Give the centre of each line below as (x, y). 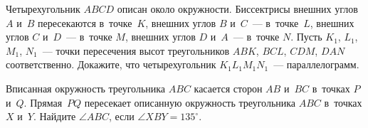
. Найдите (54, 116)
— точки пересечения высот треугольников (136, 50)
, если (121, 116)
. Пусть (306, 37)
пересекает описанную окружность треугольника (190, 102)
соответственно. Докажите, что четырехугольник (111, 64)
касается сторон (228, 88)
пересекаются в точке (85, 22)
